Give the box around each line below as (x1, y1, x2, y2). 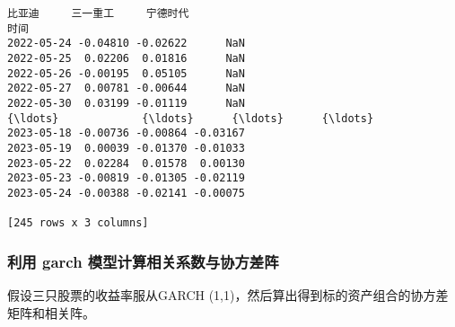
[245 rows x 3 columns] (7, 217, 149, 230)
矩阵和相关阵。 (7, 303, 95, 322)
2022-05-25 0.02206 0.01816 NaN (7, 51, 245, 65)
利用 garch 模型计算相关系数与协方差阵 (7, 250, 279, 272)
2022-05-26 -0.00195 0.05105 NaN (7, 66, 245, 80)
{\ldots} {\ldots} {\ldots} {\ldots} (7, 111, 374, 125)
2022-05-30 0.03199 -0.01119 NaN (7, 96, 245, 110)
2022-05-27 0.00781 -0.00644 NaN (7, 82, 245, 95)
